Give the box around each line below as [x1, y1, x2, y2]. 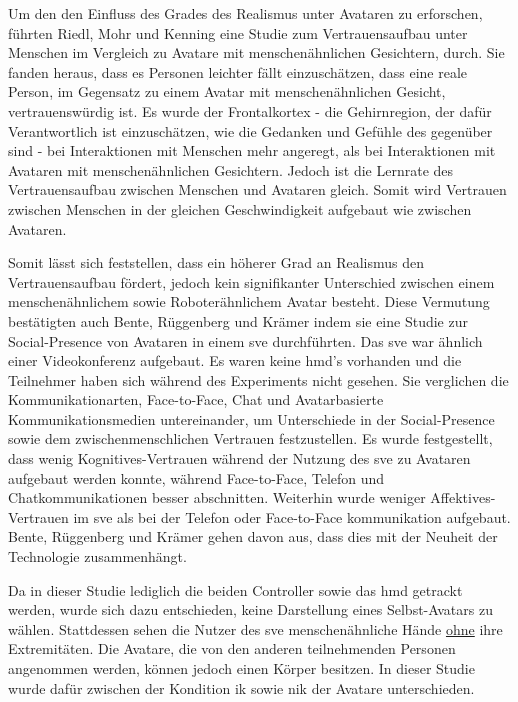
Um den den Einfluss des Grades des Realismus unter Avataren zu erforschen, [8, 3, 483, 23]
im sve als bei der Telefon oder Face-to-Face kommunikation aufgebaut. [73, 506, 511, 527]
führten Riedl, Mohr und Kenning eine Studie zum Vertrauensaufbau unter [8, 22, 468, 43]
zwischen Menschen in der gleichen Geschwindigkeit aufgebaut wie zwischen [8, 198, 472, 219]
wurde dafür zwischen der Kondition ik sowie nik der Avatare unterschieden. [8, 677, 475, 698]
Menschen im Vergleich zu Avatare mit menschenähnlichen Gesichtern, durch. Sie [8, 42, 505, 63]
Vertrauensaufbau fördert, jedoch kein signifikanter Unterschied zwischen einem [8, 271, 495, 292]
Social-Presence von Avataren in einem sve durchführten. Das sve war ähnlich [8, 330, 483, 351]
